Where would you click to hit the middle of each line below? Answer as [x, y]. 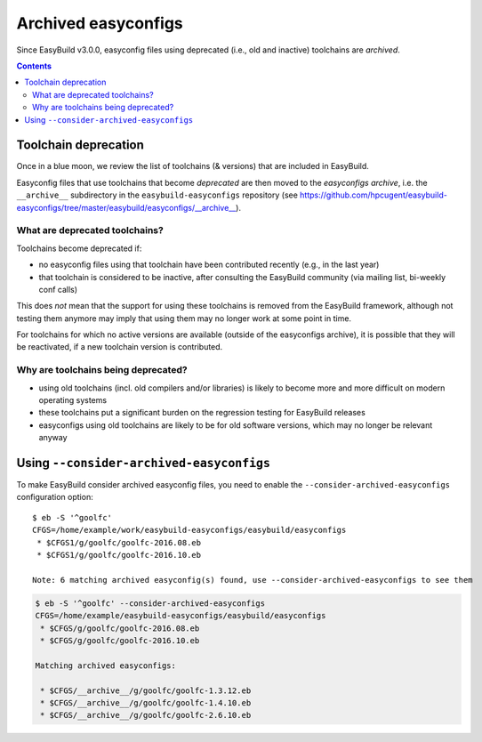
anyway [53, 438]
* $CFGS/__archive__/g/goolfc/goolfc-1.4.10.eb [146, 702]
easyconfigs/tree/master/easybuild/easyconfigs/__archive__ [126, 207]
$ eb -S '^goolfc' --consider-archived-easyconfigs [150, 603]
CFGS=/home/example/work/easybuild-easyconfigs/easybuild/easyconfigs [189, 530]
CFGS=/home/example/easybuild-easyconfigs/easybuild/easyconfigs [181, 616]
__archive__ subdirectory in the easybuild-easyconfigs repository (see [157, 195]
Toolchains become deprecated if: [79, 248]
